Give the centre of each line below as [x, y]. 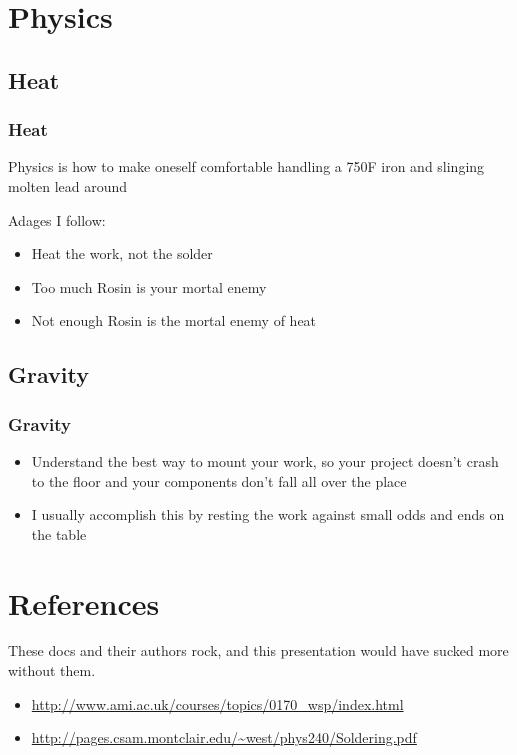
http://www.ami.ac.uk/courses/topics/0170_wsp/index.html [217, 703]
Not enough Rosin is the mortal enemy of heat [174, 320]
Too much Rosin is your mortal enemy [149, 286]
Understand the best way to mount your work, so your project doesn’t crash [265, 460]
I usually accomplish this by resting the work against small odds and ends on [268, 514]
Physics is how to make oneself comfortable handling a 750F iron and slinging [246, 166]
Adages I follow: [57, 219]
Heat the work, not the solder [122, 253]
